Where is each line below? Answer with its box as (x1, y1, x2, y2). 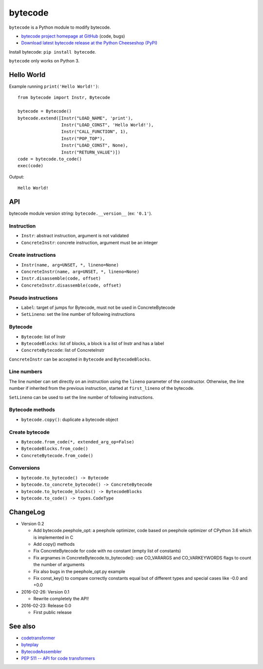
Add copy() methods (33, 541, 75, 547)
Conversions (9, 464, 40, 471)
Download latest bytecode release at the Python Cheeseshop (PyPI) (21, 40, 158, 46)
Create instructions (9, 251, 56, 258)
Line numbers (9, 368, 42, 375)
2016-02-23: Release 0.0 (21, 602, 72, 609)
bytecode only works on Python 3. (9, 58, 80, 64)
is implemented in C (33, 534, 74, 540)
